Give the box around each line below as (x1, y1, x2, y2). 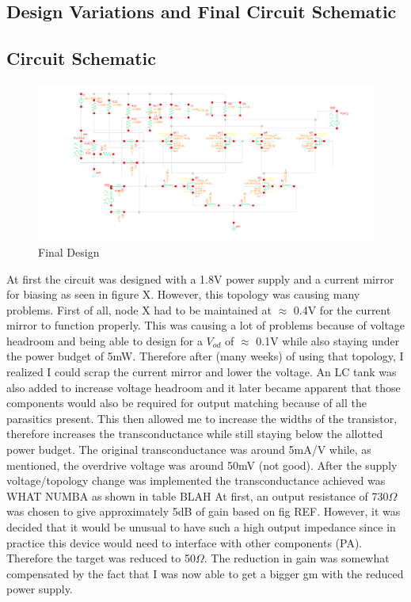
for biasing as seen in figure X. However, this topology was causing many (6, 286, 360, 303)
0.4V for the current (293, 301, 391, 318)
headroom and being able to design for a (6, 332, 203, 349)
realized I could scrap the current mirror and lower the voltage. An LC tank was (6, 364, 397, 380)
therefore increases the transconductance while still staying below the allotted (6, 425, 383, 442)
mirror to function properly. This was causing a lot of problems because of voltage (6, 317, 405, 333)
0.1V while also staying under (256, 332, 400, 349)
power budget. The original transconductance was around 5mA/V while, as (6, 441, 371, 458)
